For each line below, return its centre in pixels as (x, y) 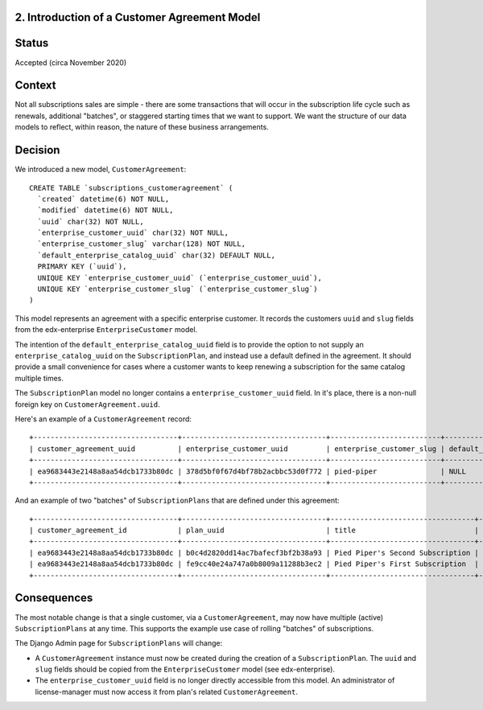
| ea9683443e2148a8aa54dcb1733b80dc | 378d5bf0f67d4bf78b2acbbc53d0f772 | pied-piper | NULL (248, 471)
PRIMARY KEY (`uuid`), (82, 267)
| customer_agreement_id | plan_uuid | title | (254, 530)
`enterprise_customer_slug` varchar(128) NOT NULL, (141, 244)
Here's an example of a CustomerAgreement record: (103, 419)
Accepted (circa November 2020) (71, 62)
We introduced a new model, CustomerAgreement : (101, 170)
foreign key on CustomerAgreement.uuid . (87, 404)
